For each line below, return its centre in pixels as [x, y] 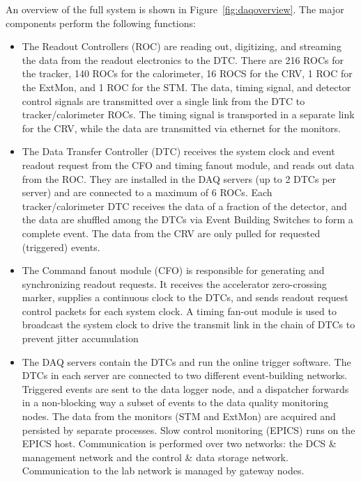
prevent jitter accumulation [80, 338]
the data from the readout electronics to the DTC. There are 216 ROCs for [183, 59]
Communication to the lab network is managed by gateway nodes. [163, 471]
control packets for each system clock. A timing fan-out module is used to [179, 311]
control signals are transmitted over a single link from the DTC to [163, 101]
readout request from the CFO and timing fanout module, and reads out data [188, 164]
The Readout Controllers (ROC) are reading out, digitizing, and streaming [182, 46]
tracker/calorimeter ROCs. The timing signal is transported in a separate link [188, 114]
